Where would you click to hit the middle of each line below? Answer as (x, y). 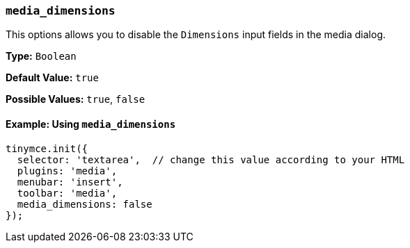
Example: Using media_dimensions (91, 124)
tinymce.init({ (47, 148)
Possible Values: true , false (76, 99)
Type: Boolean (41, 56)
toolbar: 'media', (67, 193)
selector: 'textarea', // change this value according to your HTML (211, 159)
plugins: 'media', (67, 171)
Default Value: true (52, 78)
